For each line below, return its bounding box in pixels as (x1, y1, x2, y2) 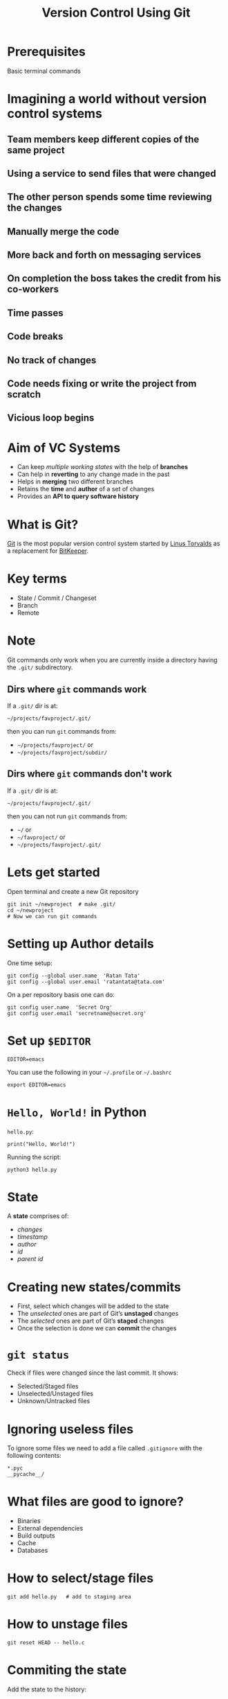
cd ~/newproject (7, 906, 54, 914)
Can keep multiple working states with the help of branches (17, 463, 189, 471)
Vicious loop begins (7, 412, 95, 424)
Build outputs (17, 1531, 55, 1540)
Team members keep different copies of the (7, 133, 200, 145)
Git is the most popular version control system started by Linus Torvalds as (7, 539, 220, 548)
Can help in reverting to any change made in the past (17, 470, 170, 479)
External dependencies (17, 1524, 84, 1533)
